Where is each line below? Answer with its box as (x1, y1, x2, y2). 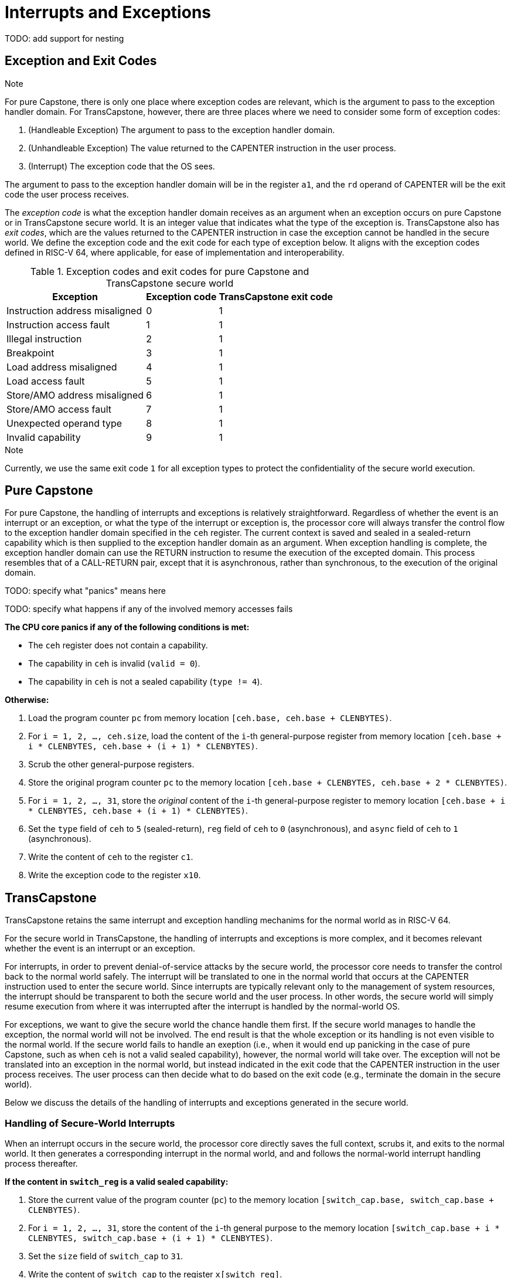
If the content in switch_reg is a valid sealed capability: (5, 1177, 229, 1187)
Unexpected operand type (6, 417, 122, 429)
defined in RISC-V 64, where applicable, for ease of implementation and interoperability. (5, 247, 345, 257)
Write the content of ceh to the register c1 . (28, 852, 193, 862)
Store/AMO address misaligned (6, 389, 144, 401)
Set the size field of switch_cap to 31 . (28, 1251, 183, 1262)
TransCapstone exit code (219, 290, 333, 302)
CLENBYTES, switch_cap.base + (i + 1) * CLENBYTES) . (28, 1233, 273, 1243)
